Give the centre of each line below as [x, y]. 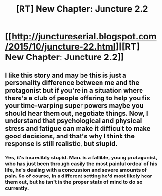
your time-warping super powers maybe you [74, 106]
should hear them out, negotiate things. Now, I [77, 113]
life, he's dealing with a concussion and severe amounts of [76, 170]
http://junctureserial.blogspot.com [84, 36]
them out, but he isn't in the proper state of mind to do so [74, 182]
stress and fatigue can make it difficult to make [78, 128]
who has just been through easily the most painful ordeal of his [81, 163]
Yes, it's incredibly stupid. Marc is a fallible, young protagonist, [81, 157]
